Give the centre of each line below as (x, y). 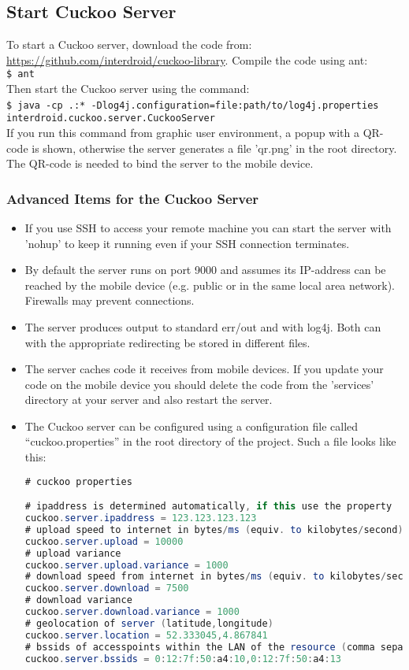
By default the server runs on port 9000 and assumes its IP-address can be (205, 270)
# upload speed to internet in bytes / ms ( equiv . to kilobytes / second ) (214, 529)
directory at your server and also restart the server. (149, 400)
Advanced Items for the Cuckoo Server (133, 198)
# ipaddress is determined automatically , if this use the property (208, 507)
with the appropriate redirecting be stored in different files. (167, 342)
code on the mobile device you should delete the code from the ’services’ (199, 384)
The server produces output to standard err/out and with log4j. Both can (203, 326)
